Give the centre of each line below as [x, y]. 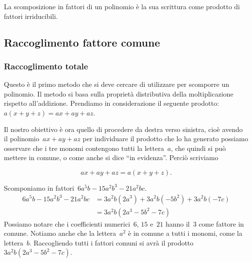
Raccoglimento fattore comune [82, 42]
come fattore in [221, 223]
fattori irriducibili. [31, 16]
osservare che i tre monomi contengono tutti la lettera [84, 148]
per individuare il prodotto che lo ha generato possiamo [165, 139]
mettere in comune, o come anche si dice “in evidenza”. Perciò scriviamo [111, 157]
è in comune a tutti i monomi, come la [185, 233]
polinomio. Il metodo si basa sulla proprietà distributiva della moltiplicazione [119, 93]
